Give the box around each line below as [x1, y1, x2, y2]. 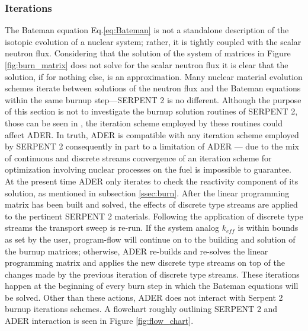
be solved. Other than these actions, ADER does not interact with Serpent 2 [5, 291, 283, 303]
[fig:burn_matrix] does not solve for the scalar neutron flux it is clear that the [5, 59, 288, 71]
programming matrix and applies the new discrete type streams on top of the [5, 256, 285, 269]
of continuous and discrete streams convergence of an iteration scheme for [5, 151, 272, 164]
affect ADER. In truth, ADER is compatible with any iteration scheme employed [5, 128, 299, 141]
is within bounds [238, 221, 299, 234]
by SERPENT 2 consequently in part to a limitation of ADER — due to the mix [5, 140, 299, 152]
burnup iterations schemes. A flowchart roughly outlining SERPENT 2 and [5, 303, 278, 315]
